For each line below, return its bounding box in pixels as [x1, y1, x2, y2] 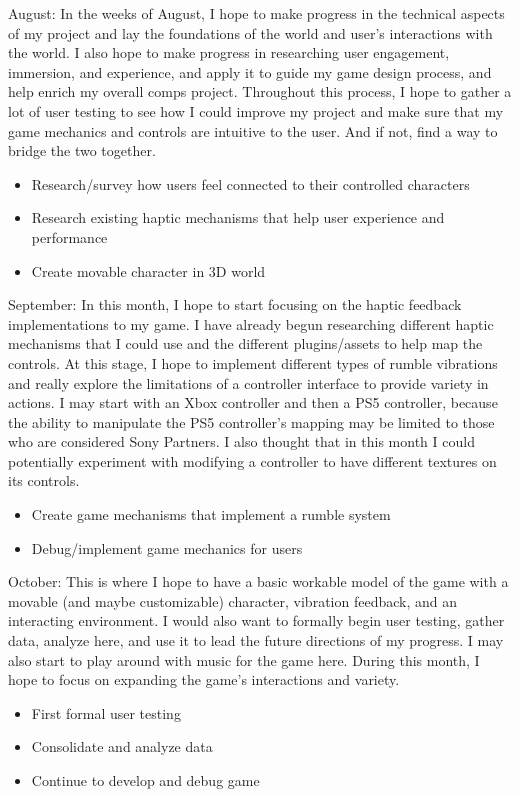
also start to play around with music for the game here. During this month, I [8, 649, 480, 670]
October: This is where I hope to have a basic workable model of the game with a [8, 571, 509, 592]
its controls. [8, 470, 80, 491]
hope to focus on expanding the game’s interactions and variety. [8, 669, 400, 690]
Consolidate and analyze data [31, 736, 213, 757]
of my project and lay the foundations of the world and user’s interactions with [8, 22, 493, 43]
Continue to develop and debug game [31, 770, 260, 790]
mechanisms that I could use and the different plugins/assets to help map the [8, 333, 483, 354]
